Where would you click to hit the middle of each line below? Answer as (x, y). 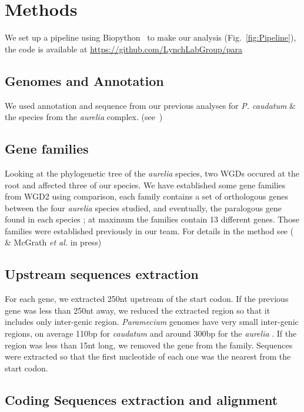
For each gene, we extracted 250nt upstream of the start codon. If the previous (147, 299)
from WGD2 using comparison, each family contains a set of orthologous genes (146, 196)
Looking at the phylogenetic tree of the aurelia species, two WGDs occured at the (152, 173)
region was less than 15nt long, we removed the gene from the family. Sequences (149, 345)
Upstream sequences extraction (102, 274)
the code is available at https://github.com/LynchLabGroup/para (124, 49)
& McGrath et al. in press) (53, 242)
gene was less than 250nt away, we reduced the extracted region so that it (138, 310)
